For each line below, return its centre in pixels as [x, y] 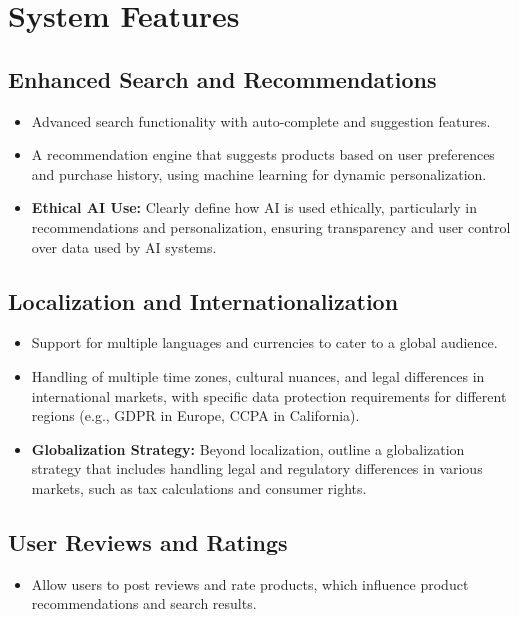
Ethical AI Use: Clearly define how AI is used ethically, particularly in [254, 207]
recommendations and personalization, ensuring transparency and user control [271, 226]
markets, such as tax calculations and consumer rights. [199, 487]
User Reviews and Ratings [148, 541]
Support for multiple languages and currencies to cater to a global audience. [264, 342]
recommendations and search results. [144, 603]
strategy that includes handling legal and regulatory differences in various [257, 468]
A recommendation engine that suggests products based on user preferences [263, 154]
